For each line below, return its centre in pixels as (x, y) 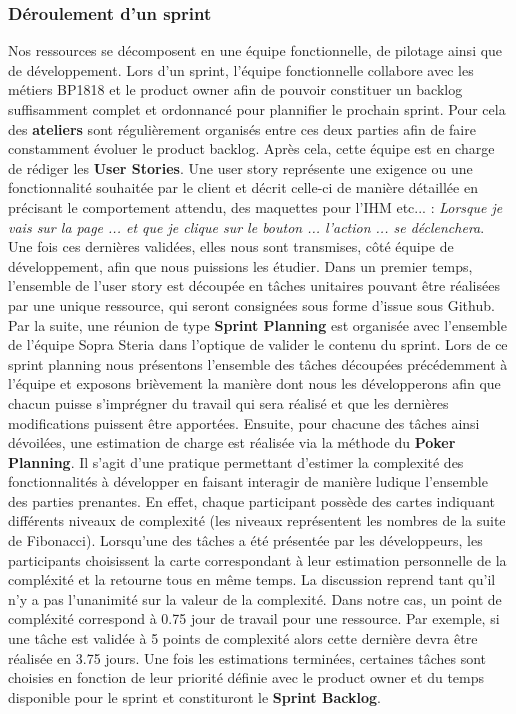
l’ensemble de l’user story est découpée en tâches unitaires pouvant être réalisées (254, 285)
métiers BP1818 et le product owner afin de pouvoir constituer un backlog (235, 89)
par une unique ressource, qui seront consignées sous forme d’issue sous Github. (251, 304)
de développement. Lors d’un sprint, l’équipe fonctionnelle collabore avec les (241, 69)
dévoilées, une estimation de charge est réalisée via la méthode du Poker (232, 442)
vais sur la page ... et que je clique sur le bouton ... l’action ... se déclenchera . (246, 226)
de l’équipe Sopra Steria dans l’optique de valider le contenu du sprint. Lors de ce (258, 344)
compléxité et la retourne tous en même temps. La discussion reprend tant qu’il (252, 579)
